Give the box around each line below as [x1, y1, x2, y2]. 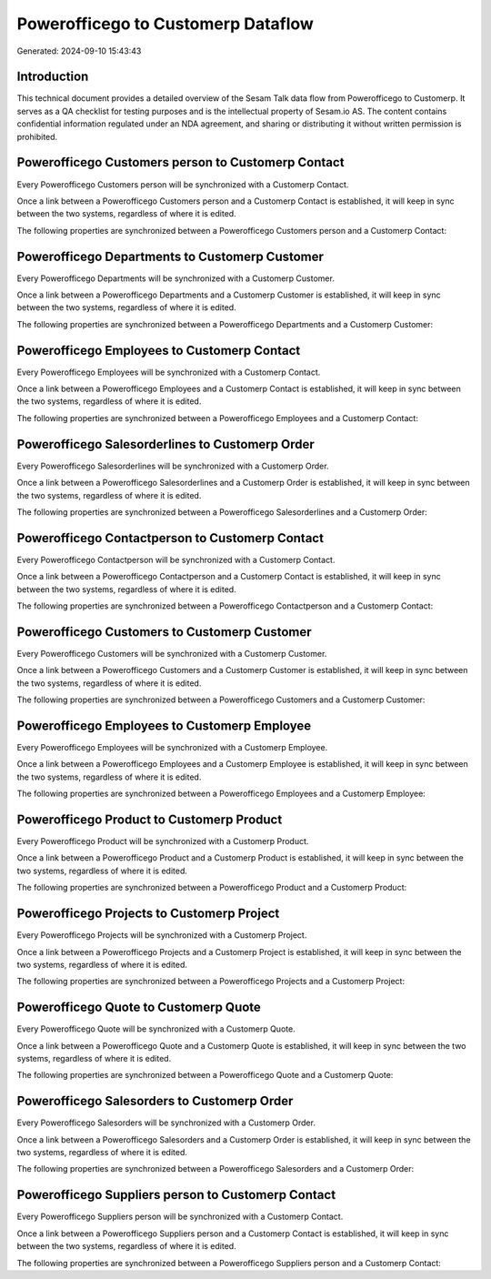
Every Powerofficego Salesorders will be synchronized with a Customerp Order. [16, 1117, 316, 1128]
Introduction [16, 69, 89, 85]
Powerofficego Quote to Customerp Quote [16, 1000, 261, 1015]
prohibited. [16, 131, 58, 142]
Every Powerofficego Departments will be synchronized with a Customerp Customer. [16, 273, 336, 284]
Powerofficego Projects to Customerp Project [16, 906, 280, 921]
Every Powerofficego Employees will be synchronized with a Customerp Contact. [16, 367, 321, 378]
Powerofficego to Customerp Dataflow [16, 14, 314, 34]
